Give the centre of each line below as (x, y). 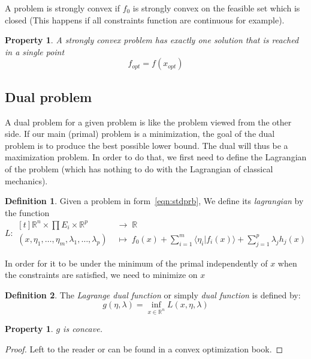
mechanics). (26, 180)
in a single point (35, 51)
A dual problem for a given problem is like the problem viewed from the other (148, 122)
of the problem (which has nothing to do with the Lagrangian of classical (139, 168)
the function (27, 212)
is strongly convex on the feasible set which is (216, 8)
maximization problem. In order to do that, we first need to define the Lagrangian (156, 157)
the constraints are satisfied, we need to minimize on (101, 275)
